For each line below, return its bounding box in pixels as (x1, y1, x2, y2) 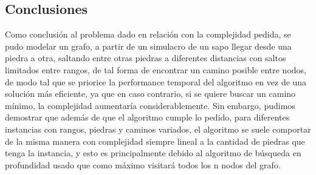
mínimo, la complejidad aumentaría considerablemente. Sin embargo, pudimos (5, 99, 295, 111)
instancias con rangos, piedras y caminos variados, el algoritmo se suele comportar (5, 122, 311, 135)
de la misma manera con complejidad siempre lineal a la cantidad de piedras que (5, 134, 305, 147)
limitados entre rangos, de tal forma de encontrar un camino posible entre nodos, (5, 63, 306, 76)
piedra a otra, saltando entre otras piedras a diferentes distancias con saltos (5, 51, 286, 64)
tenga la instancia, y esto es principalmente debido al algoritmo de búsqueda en (5, 147, 301, 159)
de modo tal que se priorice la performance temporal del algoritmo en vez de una (5, 75, 307, 88)
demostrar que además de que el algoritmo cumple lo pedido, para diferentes (5, 111, 290, 124)
